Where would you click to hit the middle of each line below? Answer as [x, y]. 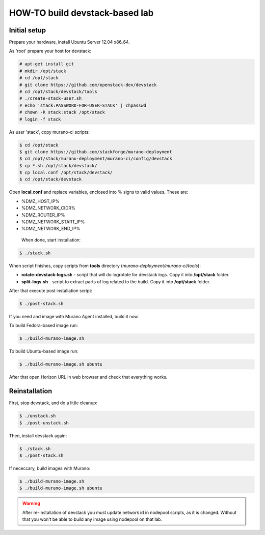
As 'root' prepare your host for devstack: [50, 51]
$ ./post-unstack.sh [44, 423]
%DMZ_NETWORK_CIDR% [48, 208]
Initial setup [27, 30]
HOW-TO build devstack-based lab [81, 13]
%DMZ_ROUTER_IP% [43, 215]
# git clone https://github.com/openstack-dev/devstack [88, 85]
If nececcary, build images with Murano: [50, 468]
